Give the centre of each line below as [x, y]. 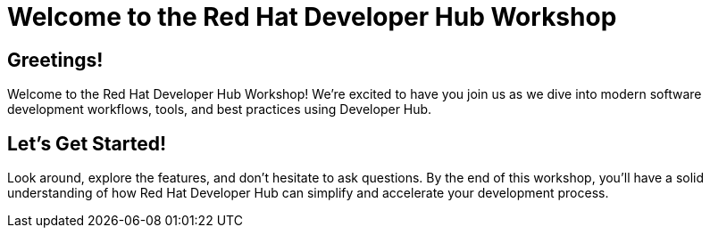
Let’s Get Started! [87, 143]
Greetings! [55, 60]
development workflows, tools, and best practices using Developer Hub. [220, 109]
